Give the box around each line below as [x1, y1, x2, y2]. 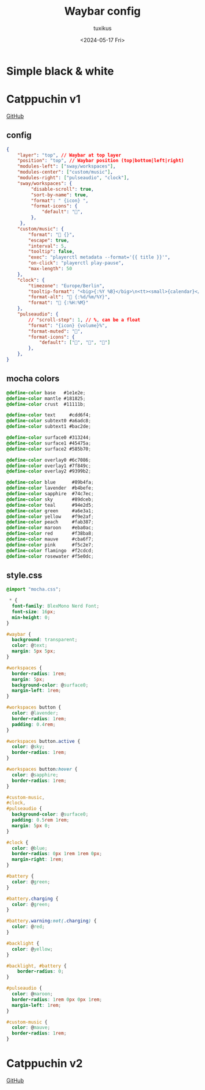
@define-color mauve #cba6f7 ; [6, 536, 95, 542]
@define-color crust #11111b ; [6, 401, 86, 407]
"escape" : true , [28, 237, 70, 243]
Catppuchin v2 [6, 1056, 83, 1070]
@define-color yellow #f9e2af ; [6, 514, 95, 520]
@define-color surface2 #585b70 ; [6, 446, 92, 452]
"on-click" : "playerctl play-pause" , [28, 260, 124, 267]
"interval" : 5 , [28, 243, 67, 249]
